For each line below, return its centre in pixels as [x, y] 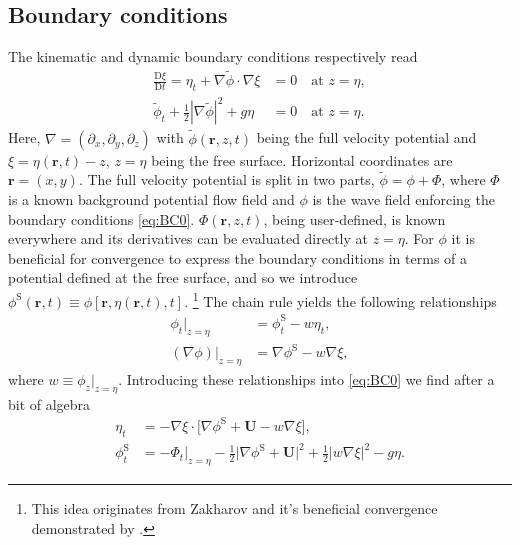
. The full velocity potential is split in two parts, [226, 179]
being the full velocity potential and [366, 137]
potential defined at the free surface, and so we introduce [183, 277]
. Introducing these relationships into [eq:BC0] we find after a [306, 378]
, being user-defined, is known [354, 218]
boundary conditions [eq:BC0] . [101, 218]
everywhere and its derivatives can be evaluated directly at [188, 238]
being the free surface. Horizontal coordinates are [302, 159]
